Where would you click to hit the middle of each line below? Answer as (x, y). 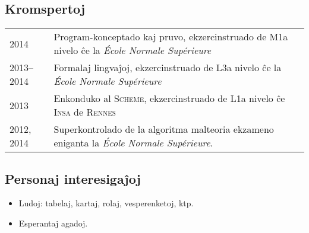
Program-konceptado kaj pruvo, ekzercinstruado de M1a (171, 37)
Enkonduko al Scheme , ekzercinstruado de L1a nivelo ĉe (169, 98)
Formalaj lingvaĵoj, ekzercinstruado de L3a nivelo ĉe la (168, 68)
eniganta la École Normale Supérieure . (133, 143)
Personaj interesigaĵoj (73, 178)
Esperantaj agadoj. (53, 223)
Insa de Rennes (85, 112)
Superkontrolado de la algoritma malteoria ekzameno (164, 129)
